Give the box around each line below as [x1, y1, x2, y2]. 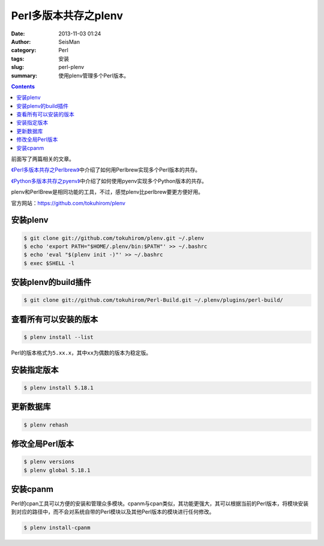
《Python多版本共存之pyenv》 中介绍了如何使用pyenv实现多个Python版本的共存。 [11, 177, 207, 184]
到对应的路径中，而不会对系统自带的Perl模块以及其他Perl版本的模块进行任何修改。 [11, 508, 215, 515]
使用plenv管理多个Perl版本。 [58, 72, 129, 79]
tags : [11, 55, 25, 62]
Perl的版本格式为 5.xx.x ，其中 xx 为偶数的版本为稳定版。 [11, 349, 152, 356]
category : [11, 47, 37, 54]
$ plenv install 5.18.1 [23, 384, 94, 391]
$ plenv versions [23, 458, 75, 465]
